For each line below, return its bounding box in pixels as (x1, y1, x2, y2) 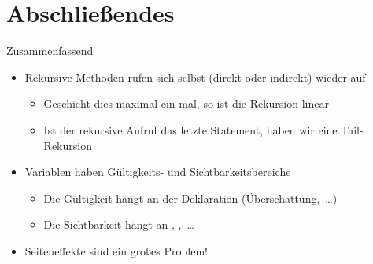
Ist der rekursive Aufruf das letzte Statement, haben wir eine (43, 121, 338, 137)
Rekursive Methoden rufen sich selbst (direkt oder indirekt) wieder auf (24, 68, 366, 85)
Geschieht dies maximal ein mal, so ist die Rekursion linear (43, 95, 329, 112)
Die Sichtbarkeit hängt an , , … (43, 216, 194, 233)
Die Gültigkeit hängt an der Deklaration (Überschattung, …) (43, 189, 338, 206)
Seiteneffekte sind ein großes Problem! (24, 242, 208, 258)
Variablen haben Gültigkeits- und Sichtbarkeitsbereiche (24, 163, 291, 180)
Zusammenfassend (6, 42, 94, 59)
